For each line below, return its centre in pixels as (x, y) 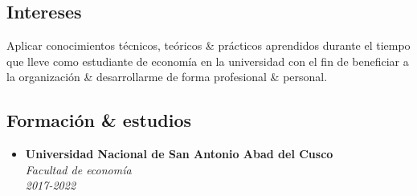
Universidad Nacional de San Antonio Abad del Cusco (179, 154)
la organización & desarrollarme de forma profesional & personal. (167, 77)
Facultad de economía (78, 169)
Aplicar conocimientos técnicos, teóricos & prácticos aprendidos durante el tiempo (208, 45)
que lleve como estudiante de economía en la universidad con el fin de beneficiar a (208, 61)
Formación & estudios (99, 120)
